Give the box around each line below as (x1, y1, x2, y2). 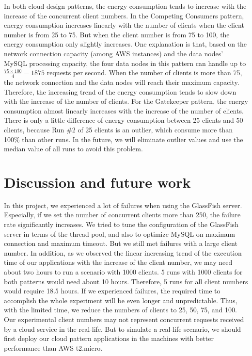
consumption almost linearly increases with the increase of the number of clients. (4, 105, 244, 115)
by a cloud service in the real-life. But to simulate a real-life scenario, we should (4, 324, 241, 334)
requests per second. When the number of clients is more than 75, (47, 67, 242, 78)
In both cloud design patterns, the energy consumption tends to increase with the (4, 1, 247, 11)
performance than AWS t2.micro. (4, 342, 103, 353)
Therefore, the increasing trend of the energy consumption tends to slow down (4, 86, 236, 97)
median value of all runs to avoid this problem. (4, 144, 143, 154)
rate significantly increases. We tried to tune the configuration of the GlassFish (4, 219, 238, 229)
